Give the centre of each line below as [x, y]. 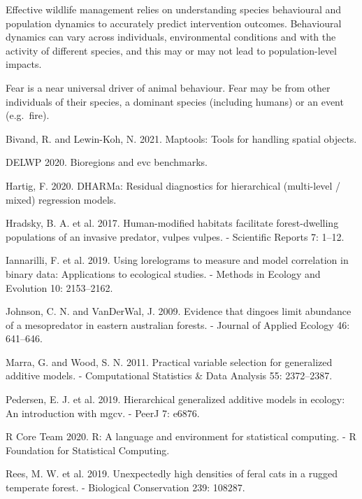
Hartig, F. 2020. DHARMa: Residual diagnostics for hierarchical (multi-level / [173, 185]
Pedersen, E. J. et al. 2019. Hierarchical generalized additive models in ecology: [175, 399]
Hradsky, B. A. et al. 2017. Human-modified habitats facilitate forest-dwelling [172, 223]
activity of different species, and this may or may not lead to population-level [171, 50]
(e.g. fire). [28, 115]
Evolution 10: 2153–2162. [59, 287]
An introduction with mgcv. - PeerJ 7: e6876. [103, 413]
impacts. [24, 64]
